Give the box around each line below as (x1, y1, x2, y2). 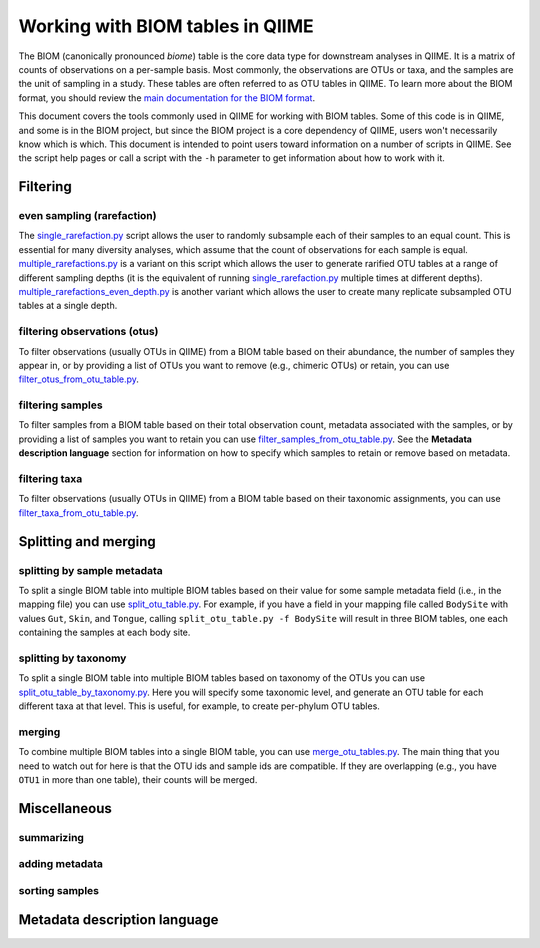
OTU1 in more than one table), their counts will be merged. (18, 773, 258, 785)
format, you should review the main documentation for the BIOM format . (18, 91, 315, 104)
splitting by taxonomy (18, 651, 127, 665)
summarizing (18, 830, 85, 844)
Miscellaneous (18, 800, 112, 817)
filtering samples (18, 398, 104, 412)
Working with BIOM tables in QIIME (18, 15, 314, 37)
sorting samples (18, 883, 100, 897)
